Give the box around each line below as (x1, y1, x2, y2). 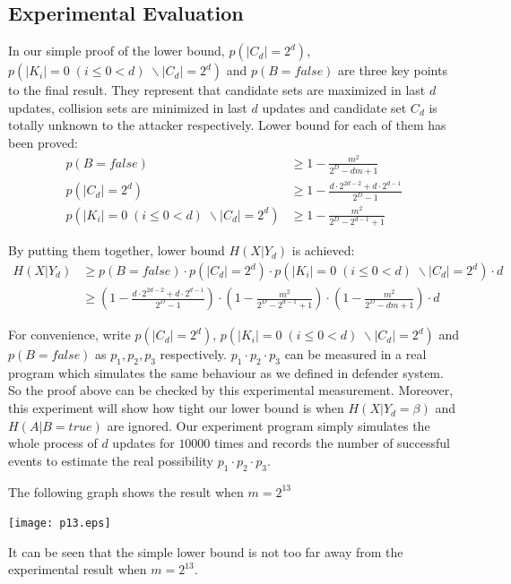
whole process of (8, 434, 98, 452)
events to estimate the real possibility (8, 451, 213, 469)
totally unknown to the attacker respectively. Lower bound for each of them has (8, 116, 446, 134)
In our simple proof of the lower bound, (8, 41, 225, 60)
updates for (112, 434, 175, 452)
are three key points (338, 61, 447, 80)
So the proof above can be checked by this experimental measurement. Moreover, (8, 381, 454, 399)
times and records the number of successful (214, 434, 451, 452)
